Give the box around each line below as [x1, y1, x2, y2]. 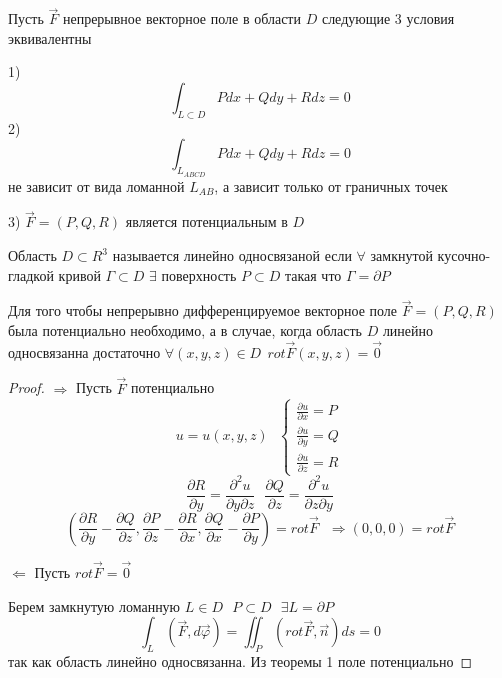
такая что [284, 264, 342, 285]
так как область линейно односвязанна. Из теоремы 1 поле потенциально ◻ [8, 651, 473, 672]
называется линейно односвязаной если [112, 245, 352, 265]
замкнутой [370, 245, 433, 265]
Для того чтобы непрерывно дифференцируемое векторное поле [8, 300, 398, 321]
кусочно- [437, 245, 491, 265]
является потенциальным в [125, 211, 288, 232]
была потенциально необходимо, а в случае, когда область [8, 320, 362, 340]
